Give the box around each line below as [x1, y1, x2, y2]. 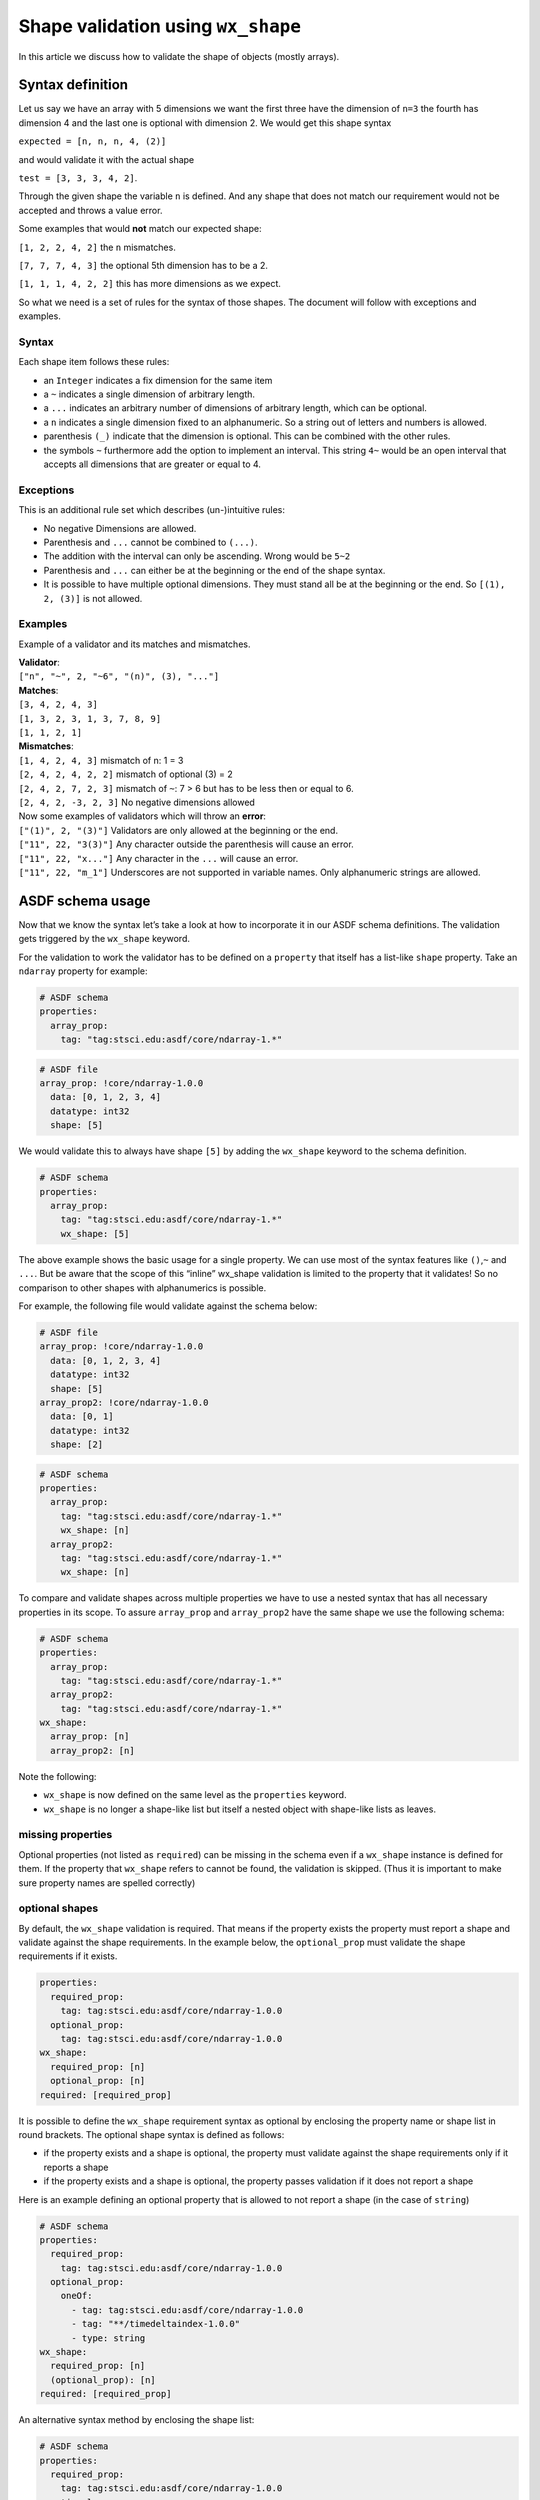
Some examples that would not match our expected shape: [18, 223, 262, 235]
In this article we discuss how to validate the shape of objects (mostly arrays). [18, 50, 340, 62]
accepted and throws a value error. [18, 204, 163, 216]
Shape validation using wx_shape [18, 15, 302, 37]
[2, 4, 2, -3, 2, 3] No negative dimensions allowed [18, 796, 255, 808]
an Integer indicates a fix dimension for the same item [43, 374, 273, 386]
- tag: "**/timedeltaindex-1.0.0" [71, 2318, 240, 2330]
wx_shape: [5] [60, 1228, 130, 1239]
